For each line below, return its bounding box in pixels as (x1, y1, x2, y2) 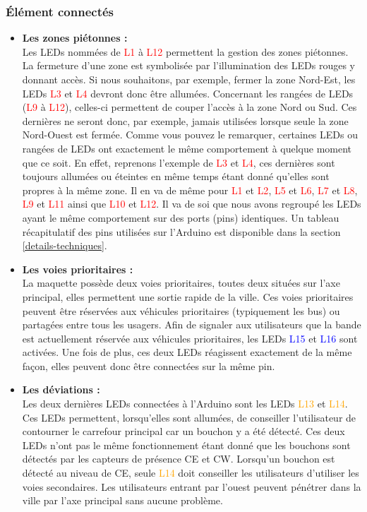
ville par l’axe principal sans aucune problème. (22, 493, 223, 508)
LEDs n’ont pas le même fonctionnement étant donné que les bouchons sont (22, 437, 351, 452)
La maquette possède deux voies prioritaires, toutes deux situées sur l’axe (22, 275, 340, 290)
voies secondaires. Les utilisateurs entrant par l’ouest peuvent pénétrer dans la (22, 479, 361, 494)
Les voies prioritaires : (22, 261, 133, 276)
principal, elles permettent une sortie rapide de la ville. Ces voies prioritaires (22, 289, 354, 304)
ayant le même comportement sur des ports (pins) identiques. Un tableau (22, 210, 339, 225)
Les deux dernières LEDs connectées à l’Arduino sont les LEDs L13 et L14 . (22, 396, 348, 411)
